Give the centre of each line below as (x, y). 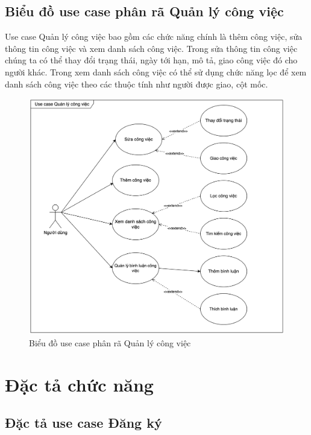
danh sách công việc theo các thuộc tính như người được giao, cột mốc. (137, 84)
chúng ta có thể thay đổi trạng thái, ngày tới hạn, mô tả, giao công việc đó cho (151, 60)
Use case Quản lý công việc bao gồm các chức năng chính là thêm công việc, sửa (154, 37)
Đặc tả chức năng (79, 384)
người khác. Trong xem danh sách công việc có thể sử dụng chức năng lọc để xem (156, 71)
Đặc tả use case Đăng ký (83, 423)
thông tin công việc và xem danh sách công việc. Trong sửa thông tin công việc (151, 48)
